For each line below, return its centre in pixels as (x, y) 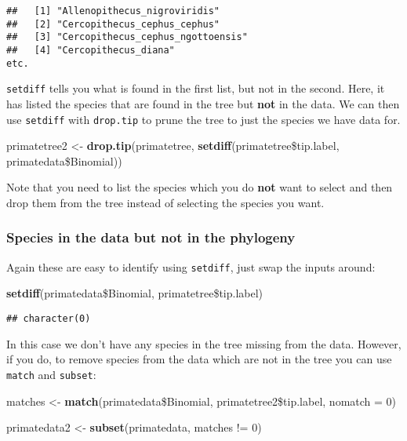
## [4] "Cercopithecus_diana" (91, 50)
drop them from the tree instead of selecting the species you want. (165, 202)
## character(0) (49, 319)
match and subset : (51, 374)
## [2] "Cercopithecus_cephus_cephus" (113, 24)
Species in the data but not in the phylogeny (151, 237)
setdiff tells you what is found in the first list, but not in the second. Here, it (196, 88)
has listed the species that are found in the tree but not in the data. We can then (203, 103)
